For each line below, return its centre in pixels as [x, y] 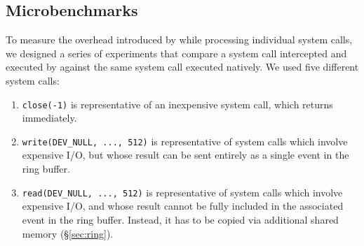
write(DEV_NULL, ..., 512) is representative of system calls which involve [185, 141]
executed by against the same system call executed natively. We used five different [182, 67]
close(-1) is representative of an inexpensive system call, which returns [177, 104]
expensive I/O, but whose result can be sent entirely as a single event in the [186, 155]
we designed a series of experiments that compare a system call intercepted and [176, 53]
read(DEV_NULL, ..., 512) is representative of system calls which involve [182, 192]
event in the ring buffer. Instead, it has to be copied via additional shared [180, 219]
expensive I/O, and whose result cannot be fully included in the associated [183, 206]
